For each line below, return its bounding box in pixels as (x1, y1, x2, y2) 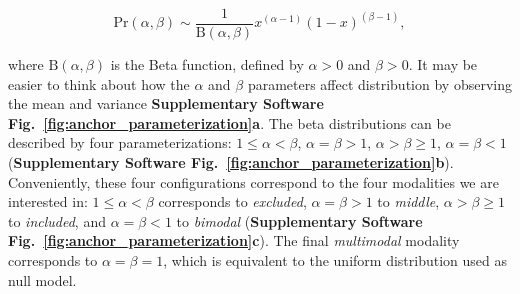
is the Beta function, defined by (110, 54, 304, 75)
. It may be (408, 54, 478, 75)
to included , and (8, 210, 106, 231)
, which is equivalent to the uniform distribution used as (163, 250, 507, 270)
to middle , (377, 191, 440, 212)
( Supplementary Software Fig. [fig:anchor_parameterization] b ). (8, 152, 454, 173)
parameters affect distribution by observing (247, 73, 512, 94)
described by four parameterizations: (8, 132, 232, 153)
